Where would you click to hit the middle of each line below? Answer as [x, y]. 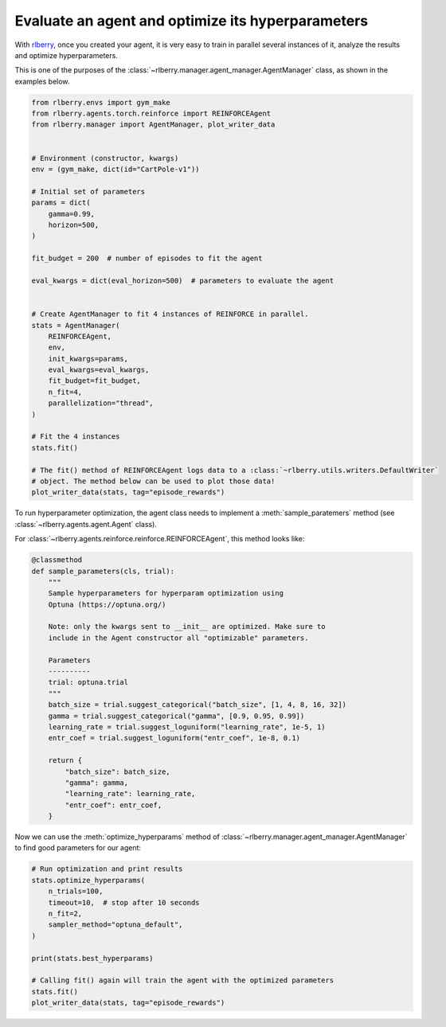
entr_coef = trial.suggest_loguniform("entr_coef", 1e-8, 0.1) [174, 738]
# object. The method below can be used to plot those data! [153, 481]
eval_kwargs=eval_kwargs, [99, 370]
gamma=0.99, [72, 214]
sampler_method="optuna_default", [115, 925]
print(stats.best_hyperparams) [93, 958]
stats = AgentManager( [76, 325]
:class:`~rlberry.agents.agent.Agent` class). [86, 524]
